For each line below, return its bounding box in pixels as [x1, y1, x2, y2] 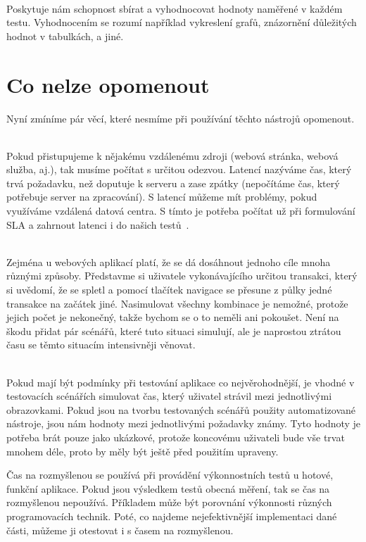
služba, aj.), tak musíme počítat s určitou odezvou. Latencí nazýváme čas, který [6, 162, 352, 177]
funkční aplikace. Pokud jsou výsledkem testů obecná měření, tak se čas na [6, 481, 330, 496]
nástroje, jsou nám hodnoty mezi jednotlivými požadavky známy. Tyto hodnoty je [6, 416, 361, 431]
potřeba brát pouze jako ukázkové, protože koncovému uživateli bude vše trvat [6, 429, 345, 444]
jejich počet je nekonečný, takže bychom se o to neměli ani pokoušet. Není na [6, 310, 339, 324]
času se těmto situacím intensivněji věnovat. [6, 337, 196, 352]
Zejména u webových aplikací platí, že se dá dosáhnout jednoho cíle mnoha [6, 254, 331, 269]
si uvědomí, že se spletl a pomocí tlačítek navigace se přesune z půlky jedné [6, 282, 332, 297]
